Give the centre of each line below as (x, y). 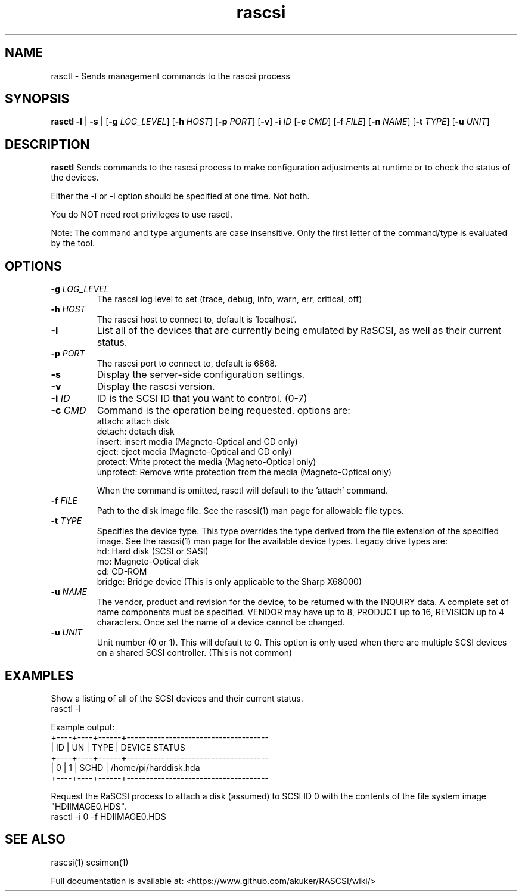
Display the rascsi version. (156, 387)
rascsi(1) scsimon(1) (90, 862)
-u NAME (69, 592)
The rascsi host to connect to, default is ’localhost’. (197, 320)
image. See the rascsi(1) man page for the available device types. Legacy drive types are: (272, 541)
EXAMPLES (39, 675)
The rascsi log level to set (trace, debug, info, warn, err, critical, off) (229, 299)
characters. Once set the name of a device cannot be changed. (221, 622)
